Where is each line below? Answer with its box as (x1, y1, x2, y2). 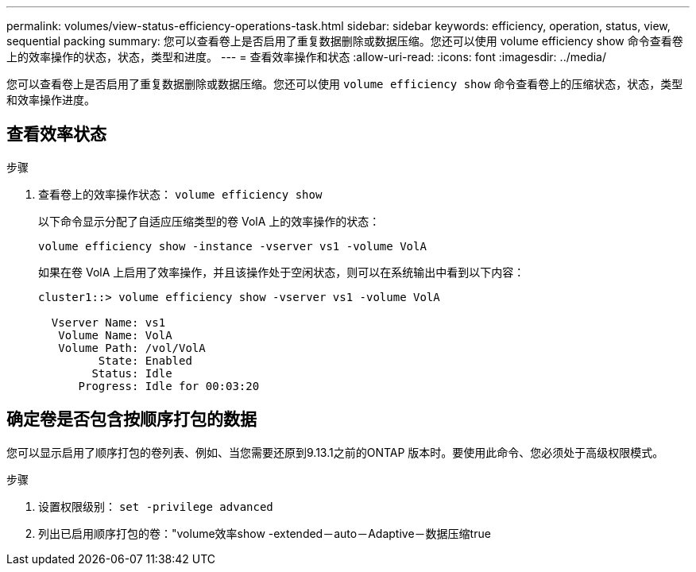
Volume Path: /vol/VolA (58, 341, 206, 354)
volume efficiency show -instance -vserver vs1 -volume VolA (38, 239, 427, 253)
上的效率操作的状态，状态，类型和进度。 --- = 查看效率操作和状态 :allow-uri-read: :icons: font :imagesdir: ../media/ (6, 50, 607, 64)
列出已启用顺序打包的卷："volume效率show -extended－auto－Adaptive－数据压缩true (38, 526, 491, 540)
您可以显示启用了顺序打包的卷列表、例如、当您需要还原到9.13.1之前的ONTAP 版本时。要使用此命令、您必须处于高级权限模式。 (6, 445, 664, 459)
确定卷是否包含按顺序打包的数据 (6, 409, 257, 430)
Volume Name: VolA (58, 328, 172, 342)
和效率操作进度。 (6, 93, 95, 106)
